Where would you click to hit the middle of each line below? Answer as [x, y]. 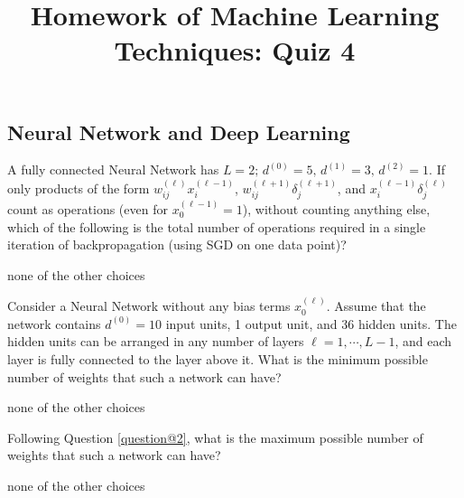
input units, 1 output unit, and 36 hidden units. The [311, 323]
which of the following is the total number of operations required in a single [217, 226]
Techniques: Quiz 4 [235, 50]
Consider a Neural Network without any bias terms [149, 306]
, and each [423, 341]
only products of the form [79, 188]
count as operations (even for [88, 209]
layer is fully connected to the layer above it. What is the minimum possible [218, 358]
